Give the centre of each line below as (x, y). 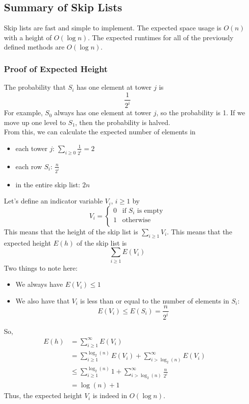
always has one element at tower (103, 113)
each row (29, 166)
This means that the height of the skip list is (71, 231)
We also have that (42, 300)
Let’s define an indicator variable (53, 201)
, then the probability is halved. (123, 122)
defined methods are (34, 47)
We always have (39, 284)
